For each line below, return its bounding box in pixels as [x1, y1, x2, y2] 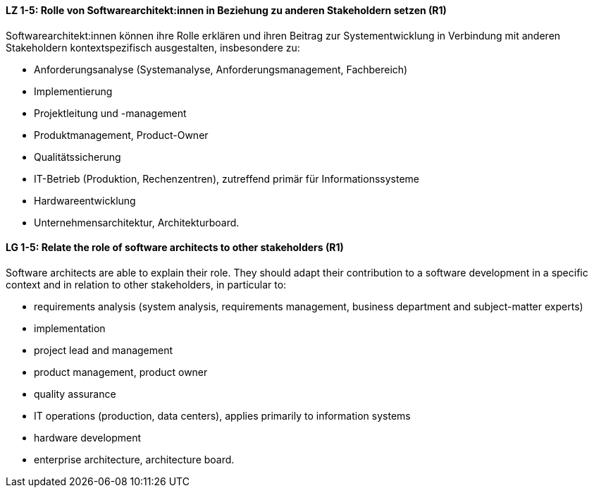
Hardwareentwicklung [34, 194, 136, 207]
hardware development [34, 431, 142, 444]
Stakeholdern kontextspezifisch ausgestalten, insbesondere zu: [6, 41, 300, 54]
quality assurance [34, 387, 116, 400]
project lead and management [34, 343, 173, 356]
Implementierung [34, 85, 113, 97]
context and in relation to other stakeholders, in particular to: [6, 278, 287, 291]
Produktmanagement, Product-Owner [34, 128, 209, 141]
